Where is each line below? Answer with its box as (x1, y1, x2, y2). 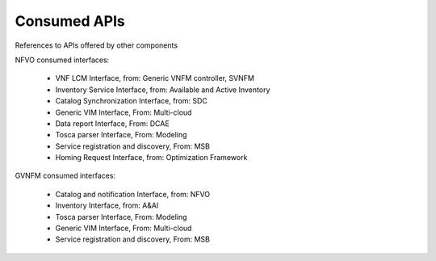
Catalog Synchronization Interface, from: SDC (55, 96, 208, 106)
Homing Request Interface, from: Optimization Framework (55, 153, 248, 162)
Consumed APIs (15, 12, 125, 30)
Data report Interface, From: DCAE (55, 118, 170, 128)
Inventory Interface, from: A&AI (55, 200, 159, 210)
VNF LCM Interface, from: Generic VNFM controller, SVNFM (55, 74, 254, 83)
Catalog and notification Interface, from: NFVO (55, 189, 210, 199)
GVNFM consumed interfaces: (15, 170, 116, 181)
